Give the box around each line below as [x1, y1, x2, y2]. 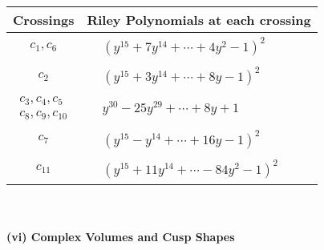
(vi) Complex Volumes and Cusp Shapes [6, 228, 235, 245]
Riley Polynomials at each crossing [87, 10, 311, 29]
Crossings [13, 10, 75, 29]
